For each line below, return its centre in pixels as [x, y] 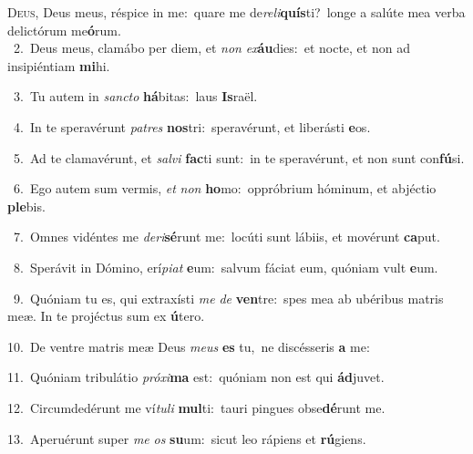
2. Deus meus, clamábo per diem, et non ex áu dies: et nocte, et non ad [211, 48]
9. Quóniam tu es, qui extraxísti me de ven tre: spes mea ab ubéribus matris [228, 298]
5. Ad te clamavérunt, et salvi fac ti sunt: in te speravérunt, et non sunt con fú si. [239, 157]
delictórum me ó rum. [64, 30]
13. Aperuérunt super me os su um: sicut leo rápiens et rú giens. [187, 438]
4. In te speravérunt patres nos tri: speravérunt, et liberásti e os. [192, 126]
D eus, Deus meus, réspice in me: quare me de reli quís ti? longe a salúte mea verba [236, 12]
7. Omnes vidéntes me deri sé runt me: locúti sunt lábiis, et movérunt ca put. [226, 237]
